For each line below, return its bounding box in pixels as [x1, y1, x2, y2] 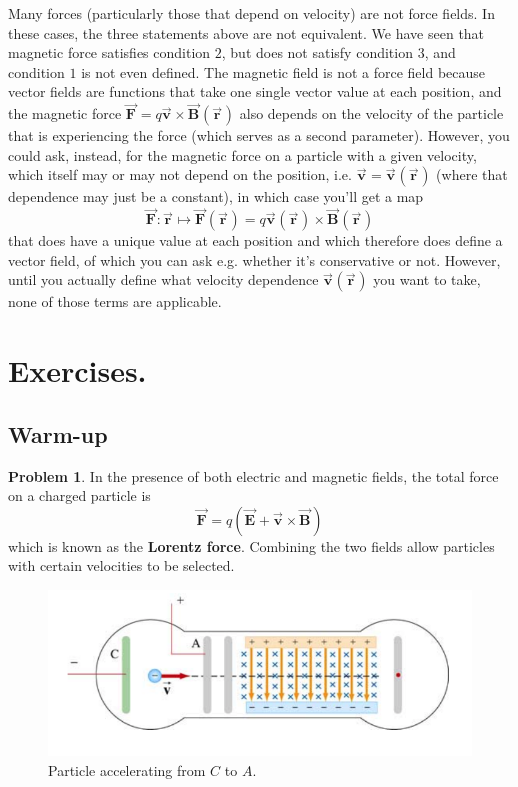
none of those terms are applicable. [8, 291, 222, 312]
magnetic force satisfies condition [8, 42, 211, 63]
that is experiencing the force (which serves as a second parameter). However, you [8, 125, 510, 146]
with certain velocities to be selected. [8, 555, 235, 576]
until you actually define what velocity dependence [8, 269, 319, 290]
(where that [436, 164, 508, 185]
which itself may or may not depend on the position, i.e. [8, 164, 352, 185]
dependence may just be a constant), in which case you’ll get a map [8, 186, 424, 207]
